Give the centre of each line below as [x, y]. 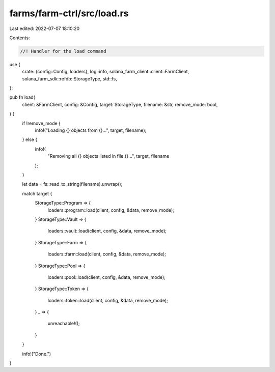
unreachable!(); [64, 324]
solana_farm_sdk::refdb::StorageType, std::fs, [70, 78]
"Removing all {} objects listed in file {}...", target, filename [108, 156]
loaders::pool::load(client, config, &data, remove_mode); [106, 277]
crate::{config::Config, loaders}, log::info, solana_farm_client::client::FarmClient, [106, 72]
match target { [37, 193]
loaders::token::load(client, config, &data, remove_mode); [108, 300]
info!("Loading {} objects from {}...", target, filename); [91, 130]
